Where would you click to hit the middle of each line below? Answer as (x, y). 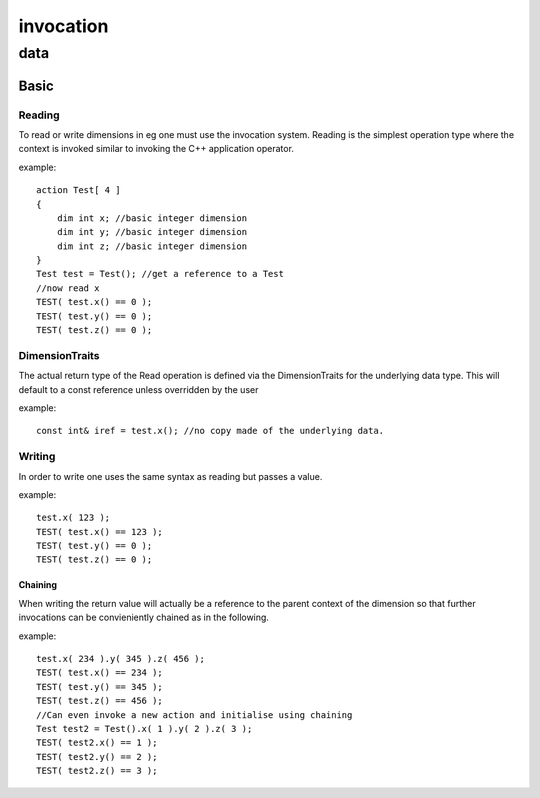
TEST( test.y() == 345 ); (100, 686)
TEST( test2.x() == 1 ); (97, 743)
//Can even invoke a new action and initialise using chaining (194, 714)
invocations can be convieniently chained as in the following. (144, 617)
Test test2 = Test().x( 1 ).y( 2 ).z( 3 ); (144, 728)
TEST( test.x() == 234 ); (100, 673)
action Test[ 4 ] (78, 190)
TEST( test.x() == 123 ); (100, 531)
